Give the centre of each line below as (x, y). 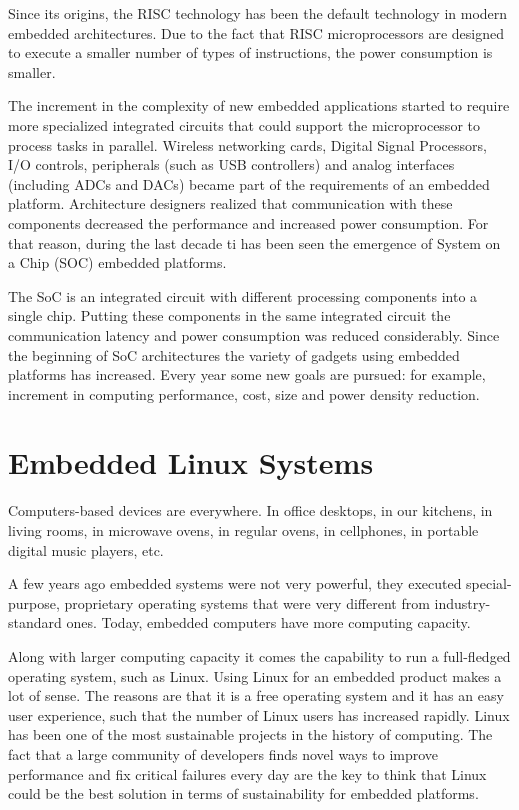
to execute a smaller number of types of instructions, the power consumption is (250, 52)
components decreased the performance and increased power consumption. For (248, 222)
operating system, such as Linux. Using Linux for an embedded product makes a (255, 675)
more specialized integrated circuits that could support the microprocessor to (244, 124)
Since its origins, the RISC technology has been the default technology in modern (258, 13)
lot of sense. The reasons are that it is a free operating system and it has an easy (256, 695)
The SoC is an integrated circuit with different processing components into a (243, 295)
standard (35, 622)
